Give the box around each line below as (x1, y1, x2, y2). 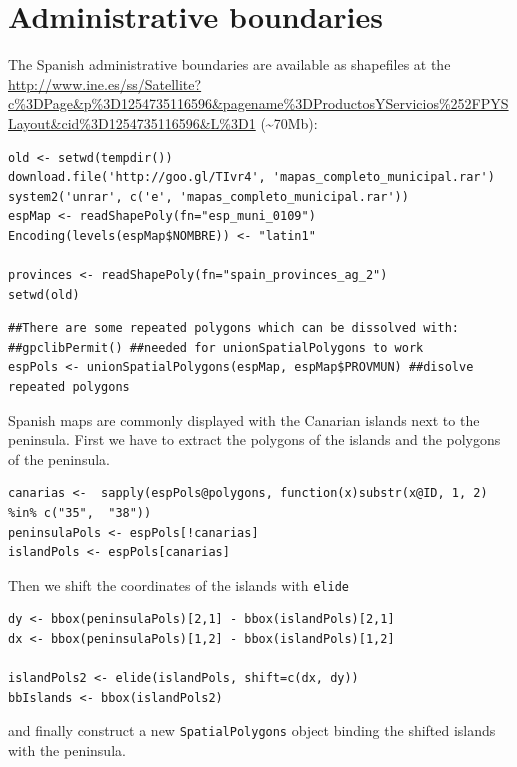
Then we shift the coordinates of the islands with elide (8, 574, 350, 595)
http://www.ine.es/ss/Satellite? (8, 73, 202, 94)
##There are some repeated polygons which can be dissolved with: (8, 321, 460, 336)
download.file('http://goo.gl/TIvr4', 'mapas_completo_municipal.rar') (8, 170, 495, 185)
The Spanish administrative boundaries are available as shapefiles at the (8, 54, 451, 75)
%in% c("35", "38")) (8, 506, 152, 520)
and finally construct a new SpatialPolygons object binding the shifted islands (8, 720, 496, 741)
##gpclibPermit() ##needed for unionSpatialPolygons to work (8, 340, 424, 355)
